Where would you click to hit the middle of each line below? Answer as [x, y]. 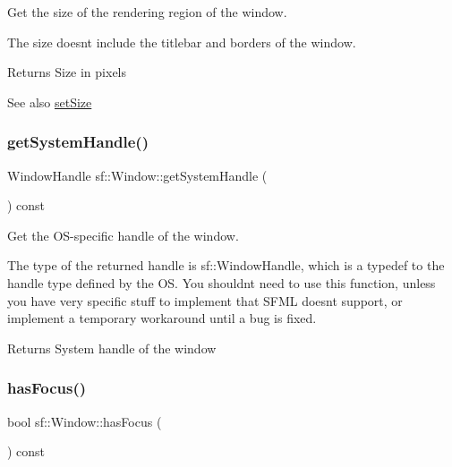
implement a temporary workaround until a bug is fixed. [162, 318]
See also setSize [50, 102]
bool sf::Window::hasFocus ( [85, 421]
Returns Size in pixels [67, 72]
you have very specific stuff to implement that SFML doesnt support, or [205, 300]
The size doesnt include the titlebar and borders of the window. [182, 42]
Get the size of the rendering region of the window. [147, 12]
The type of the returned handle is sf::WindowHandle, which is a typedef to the [226, 265]
